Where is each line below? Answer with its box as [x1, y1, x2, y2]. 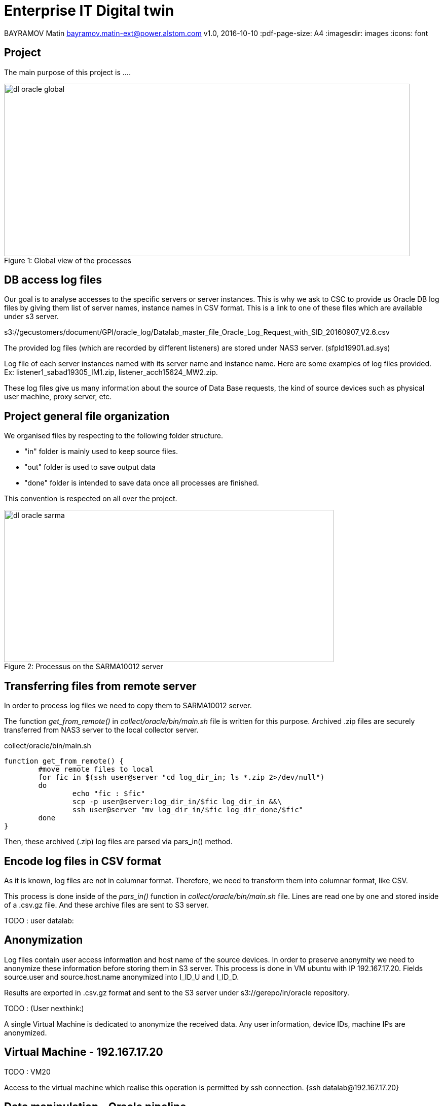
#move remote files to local [38, 765, 154, 774]
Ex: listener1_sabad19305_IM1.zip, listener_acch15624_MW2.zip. [4, 368, 218, 377]
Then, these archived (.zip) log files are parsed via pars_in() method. [4, 837, 233, 846]
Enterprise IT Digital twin [4, 2, 174, 19]
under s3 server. [4, 312, 59, 321]
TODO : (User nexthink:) [4, 1004, 84, 1013]
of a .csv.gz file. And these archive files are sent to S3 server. [4, 900, 209, 909]
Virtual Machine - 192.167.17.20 [4, 1046, 163, 1059]
